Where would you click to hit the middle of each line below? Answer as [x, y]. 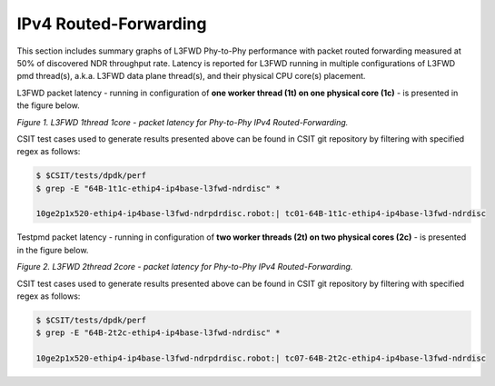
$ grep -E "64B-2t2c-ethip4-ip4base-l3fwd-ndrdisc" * [158, 333]
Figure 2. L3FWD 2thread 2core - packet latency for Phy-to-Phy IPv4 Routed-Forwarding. [185, 267]
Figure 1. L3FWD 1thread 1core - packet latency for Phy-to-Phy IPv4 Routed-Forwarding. [183, 122]
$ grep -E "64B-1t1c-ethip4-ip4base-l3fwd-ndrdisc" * [158, 188]
